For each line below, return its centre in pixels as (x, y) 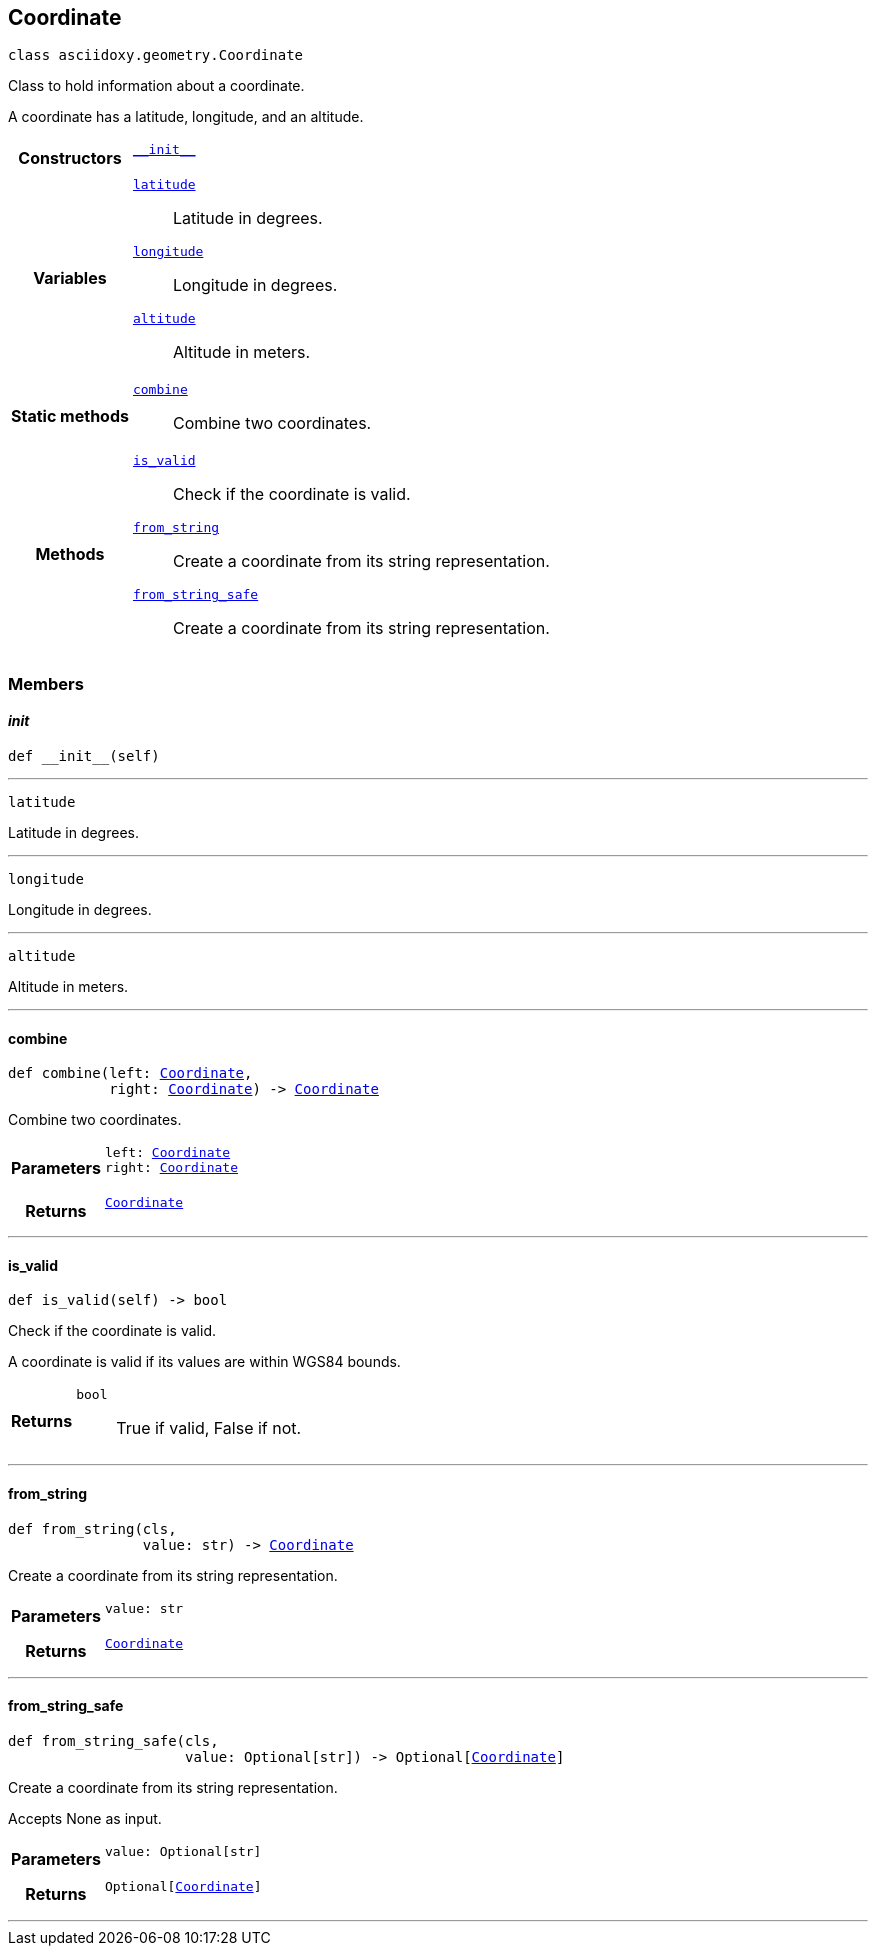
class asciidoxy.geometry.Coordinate (156, 55)
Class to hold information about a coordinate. (156, 86)
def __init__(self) (84, 756)
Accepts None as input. (85, 1818)
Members (46, 683)
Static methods (70, 415)
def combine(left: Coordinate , (130, 1073)
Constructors (70, 157)
